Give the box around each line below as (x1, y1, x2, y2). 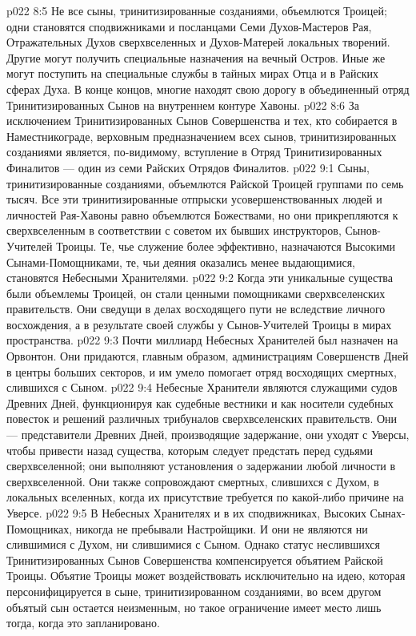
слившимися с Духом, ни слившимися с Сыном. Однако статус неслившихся (6, 536, 380, 553)
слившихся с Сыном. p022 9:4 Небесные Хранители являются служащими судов (6, 379, 398, 396)
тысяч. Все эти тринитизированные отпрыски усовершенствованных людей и (6, 191, 382, 207)
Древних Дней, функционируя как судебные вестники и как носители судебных (6, 394, 394, 411)
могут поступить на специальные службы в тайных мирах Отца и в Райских (6, 65, 379, 82)
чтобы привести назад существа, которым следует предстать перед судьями (6, 441, 373, 458)
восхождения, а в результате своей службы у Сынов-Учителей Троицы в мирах (6, 316, 392, 332)
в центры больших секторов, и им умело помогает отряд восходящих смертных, (6, 363, 397, 380)
